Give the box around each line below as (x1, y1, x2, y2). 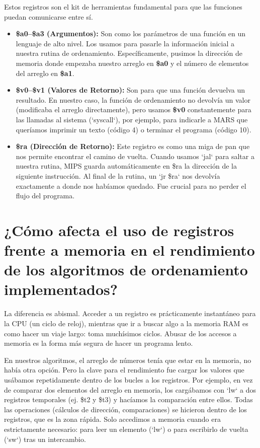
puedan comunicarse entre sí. (4, 11, 93, 22)
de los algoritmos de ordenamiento (4, 259, 248, 280)
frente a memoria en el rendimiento (4, 240, 255, 260)
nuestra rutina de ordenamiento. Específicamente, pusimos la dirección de (16, 48, 243, 58)
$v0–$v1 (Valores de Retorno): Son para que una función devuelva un (16, 85, 245, 95)
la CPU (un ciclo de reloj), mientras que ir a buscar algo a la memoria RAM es (4, 318, 248, 328)
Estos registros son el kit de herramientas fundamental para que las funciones (4, 2, 242, 12)
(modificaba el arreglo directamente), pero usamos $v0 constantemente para (16, 104, 251, 115)
